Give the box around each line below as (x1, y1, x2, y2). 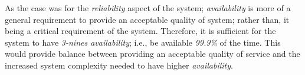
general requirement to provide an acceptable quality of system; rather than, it (5, 13, 290, 25)
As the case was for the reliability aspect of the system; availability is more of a (5, 2, 291, 13)
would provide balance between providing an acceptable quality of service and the (5, 47, 300, 60)
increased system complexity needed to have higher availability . (5, 59, 233, 71)
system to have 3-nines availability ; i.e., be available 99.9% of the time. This (5, 36, 281, 48)
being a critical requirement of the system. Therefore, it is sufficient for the (5, 25, 276, 37)
